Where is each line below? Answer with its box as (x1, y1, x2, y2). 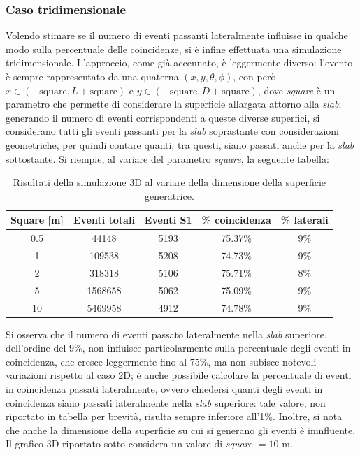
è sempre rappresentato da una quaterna (6, 69, 179, 83)
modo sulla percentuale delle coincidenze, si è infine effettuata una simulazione (6, 41, 342, 56)
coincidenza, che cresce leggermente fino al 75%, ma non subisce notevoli (6, 354, 317, 368)
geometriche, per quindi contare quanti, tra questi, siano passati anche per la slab (6, 137, 354, 152)
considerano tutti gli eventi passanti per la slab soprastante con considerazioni (6, 124, 339, 138)
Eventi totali (73, 212, 135, 227)
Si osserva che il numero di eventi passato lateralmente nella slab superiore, (6, 326, 327, 341)
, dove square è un (257, 82, 336, 97)
